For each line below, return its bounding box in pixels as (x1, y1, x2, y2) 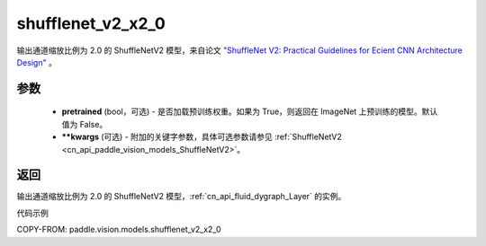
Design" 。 (16, 57, 58, 67)
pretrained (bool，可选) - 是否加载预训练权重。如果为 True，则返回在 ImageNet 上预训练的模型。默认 (61, 106, 438, 117)
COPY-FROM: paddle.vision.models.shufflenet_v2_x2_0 (16, 224, 221, 235)
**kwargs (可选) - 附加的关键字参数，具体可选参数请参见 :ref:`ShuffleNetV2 (61, 131, 342, 143)
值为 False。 (61, 119, 108, 129)
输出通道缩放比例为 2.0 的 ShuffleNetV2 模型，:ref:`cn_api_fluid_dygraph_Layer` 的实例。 (16, 191, 346, 202)
